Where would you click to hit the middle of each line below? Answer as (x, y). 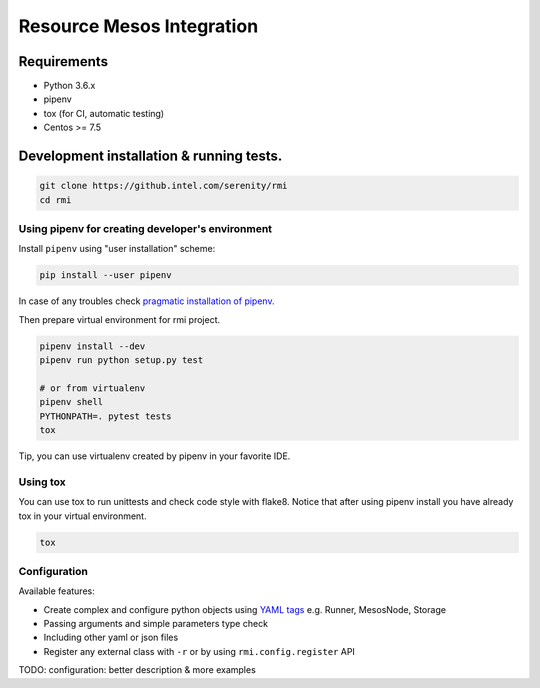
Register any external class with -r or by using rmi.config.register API (199, 651)
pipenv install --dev (92, 346)
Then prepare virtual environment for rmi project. (119, 319)
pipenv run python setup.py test (121, 360)
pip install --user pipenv (105, 275)
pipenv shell (71, 402)
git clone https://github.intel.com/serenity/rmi (163, 186)
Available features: (56, 591)
